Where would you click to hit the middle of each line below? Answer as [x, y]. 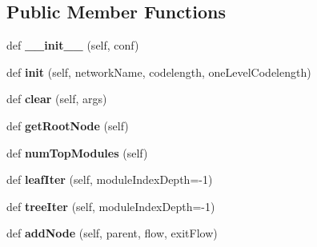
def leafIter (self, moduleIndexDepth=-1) [110, 179]
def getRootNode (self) [68, 125]
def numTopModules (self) [77, 152]
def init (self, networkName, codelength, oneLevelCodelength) [159, 72]
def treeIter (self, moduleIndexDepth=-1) [111, 206]
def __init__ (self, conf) [73, 45]
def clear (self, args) [57, 99]
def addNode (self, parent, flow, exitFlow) [112, 233]
